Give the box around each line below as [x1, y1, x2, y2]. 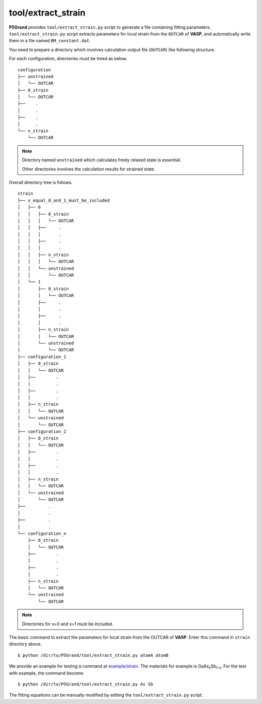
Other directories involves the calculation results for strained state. [22, 166, 155, 172]
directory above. [9, 641, 42, 647]
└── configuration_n [17, 531, 66, 536]
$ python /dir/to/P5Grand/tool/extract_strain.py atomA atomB [17, 652, 169, 658]
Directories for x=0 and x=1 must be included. [22, 621, 114, 627]
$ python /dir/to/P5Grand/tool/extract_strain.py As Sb [17, 681, 153, 687]
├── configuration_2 [17, 429, 66, 434]
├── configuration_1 [17, 354, 66, 360]
